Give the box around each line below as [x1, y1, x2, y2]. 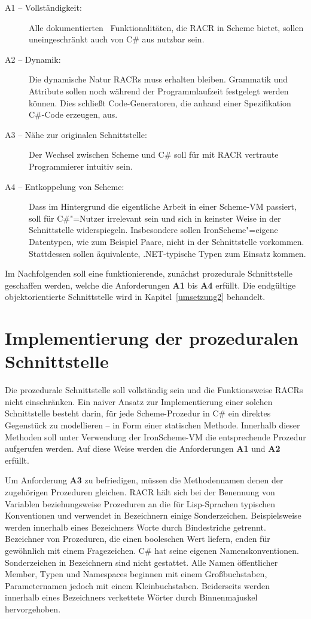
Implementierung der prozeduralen [5, 326, 298, 350]
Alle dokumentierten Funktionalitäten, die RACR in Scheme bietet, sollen [29, 21, 304, 33]
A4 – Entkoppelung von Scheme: [5, 180, 124, 192]
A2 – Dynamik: [5, 53, 61, 65]
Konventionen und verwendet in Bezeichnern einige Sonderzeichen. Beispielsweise [5, 509, 301, 522]
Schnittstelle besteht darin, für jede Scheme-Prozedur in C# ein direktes [5, 407, 271, 419]
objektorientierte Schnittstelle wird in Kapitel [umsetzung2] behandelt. [5, 290, 266, 303]
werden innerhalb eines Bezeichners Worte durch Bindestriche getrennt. [5, 520, 266, 533]
